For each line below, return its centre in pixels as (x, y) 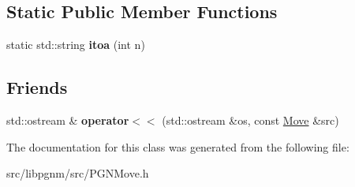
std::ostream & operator (68, 120)
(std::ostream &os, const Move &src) (250, 120)
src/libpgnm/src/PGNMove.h (78, 173)
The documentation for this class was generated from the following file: (178, 146)
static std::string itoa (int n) (76, 45)
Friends (37, 87)
